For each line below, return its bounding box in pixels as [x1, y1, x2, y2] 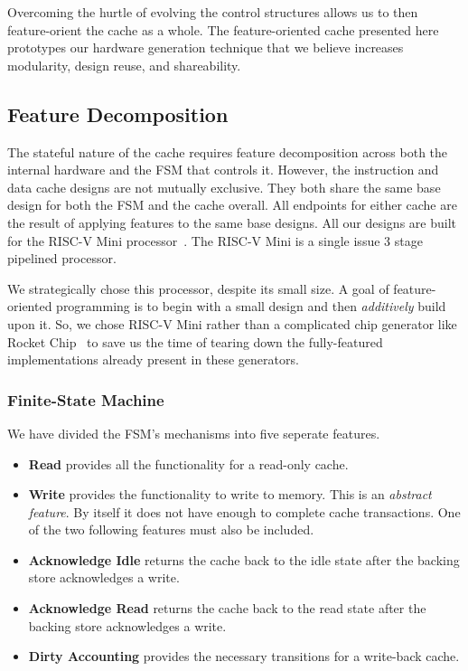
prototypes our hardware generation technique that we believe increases [7, 38, 404, 57]
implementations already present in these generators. [7, 350, 299, 369]
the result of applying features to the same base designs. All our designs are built [7, 213, 456, 232]
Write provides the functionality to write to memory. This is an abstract [28, 485, 432, 504]
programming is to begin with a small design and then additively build [56, 297, 446, 316]
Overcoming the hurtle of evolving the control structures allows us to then [7, 3, 418, 21]
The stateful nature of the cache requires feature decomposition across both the [7, 142, 448, 161]
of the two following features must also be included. [28, 520, 314, 539]
